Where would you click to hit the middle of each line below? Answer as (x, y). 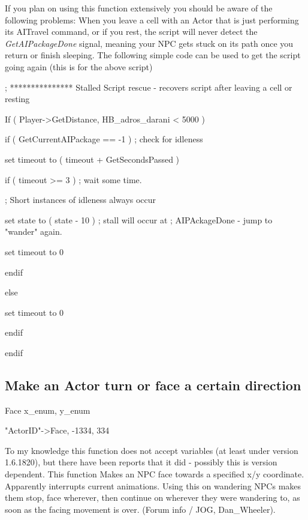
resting (17, 99)
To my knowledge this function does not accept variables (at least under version (152, 450)
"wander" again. (34, 231)
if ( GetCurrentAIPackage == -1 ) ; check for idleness (104, 139)
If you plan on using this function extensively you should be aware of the (139, 8)
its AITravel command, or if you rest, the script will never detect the (131, 32)
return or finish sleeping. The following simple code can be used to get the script (153, 55)
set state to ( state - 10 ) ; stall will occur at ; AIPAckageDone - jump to (139, 219)
